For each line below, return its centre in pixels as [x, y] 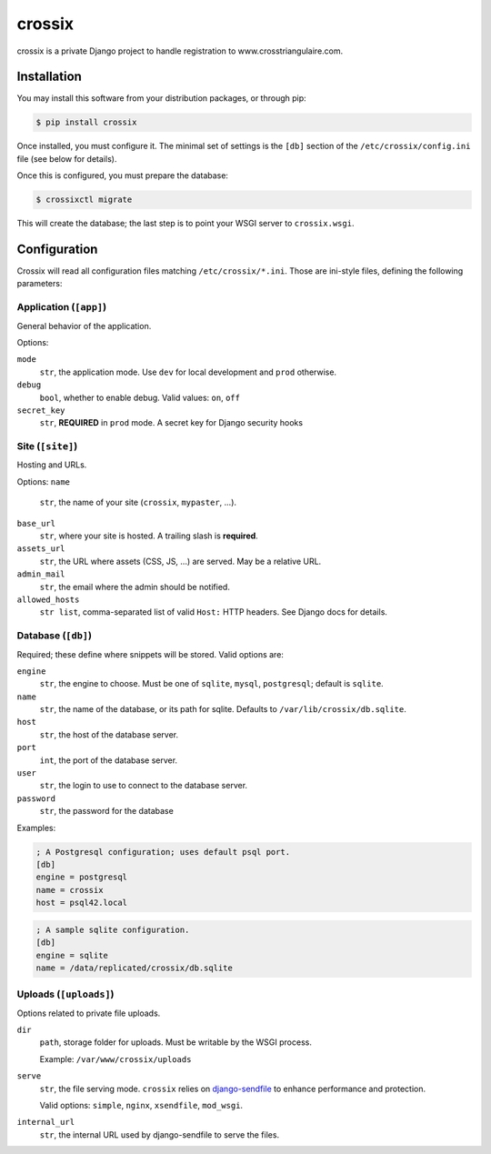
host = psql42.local [81, 903]
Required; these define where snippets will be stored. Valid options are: [150, 654]
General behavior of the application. [84, 326]
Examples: [36, 828]
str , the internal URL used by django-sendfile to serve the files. [160, 1134]
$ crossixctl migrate [84, 200]
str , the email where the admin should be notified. [135, 587]
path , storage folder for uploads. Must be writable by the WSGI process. [176, 1042]
